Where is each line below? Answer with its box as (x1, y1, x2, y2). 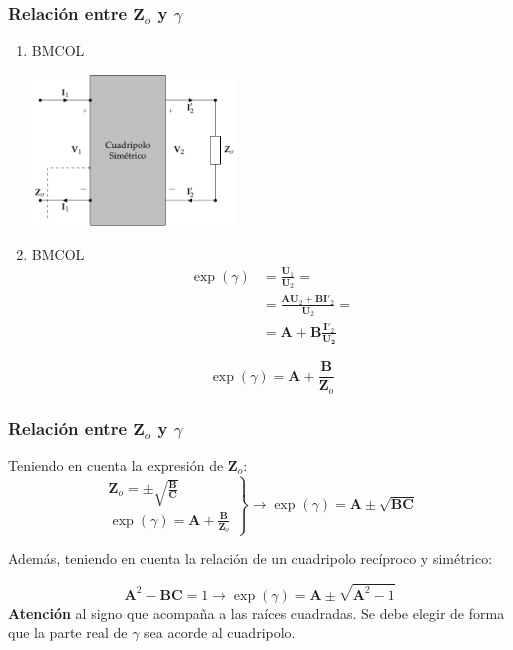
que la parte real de (8, 622, 128, 643)
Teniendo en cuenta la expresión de (8, 454, 224, 475)
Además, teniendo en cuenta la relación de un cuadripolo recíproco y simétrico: (8, 548, 493, 569)
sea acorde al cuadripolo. (144, 622, 296, 643)
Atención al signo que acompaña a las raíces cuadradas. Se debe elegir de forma (8, 602, 505, 623)
